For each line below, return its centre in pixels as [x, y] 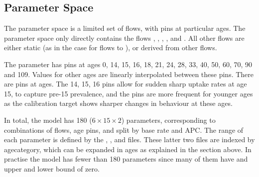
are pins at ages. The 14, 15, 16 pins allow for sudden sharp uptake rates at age [126, 84]
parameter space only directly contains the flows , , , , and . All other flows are [124, 38]
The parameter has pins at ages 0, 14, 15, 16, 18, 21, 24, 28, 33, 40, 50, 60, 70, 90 [128, 64]
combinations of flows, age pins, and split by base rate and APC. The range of [124, 130]
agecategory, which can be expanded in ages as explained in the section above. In [128, 149]
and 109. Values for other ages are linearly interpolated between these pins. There [129, 74]
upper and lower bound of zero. [52, 168]
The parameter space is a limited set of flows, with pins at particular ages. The [125, 28]
